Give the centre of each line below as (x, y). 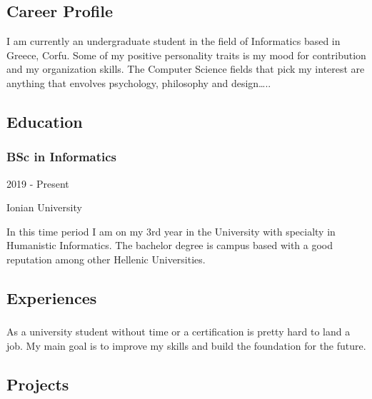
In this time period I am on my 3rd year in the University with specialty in (171, 231)
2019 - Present (38, 183)
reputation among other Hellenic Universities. (106, 259)
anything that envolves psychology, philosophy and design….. (139, 82)
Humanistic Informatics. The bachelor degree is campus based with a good (170, 245)
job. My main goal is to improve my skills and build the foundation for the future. (186, 345)
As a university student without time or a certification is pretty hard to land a (179, 332)
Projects (38, 384)
